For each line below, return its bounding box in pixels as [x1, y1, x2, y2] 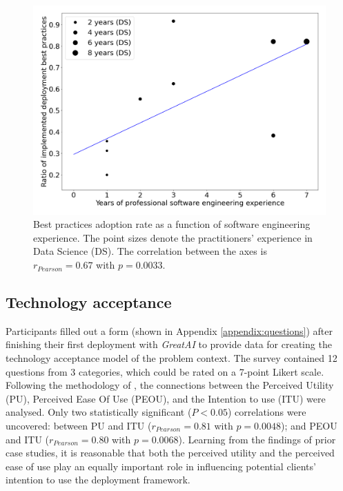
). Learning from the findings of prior [178, 432, 336, 446]
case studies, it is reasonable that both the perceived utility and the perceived [6, 445, 335, 460]
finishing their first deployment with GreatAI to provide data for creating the [6, 337, 332, 352]
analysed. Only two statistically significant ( [6, 405, 192, 419]
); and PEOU [280, 418, 337, 432]
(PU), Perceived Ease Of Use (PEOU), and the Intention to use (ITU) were [6, 391, 326, 405]
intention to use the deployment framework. [6, 472, 190, 487]
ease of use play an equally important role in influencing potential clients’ [6, 459, 316, 473]
